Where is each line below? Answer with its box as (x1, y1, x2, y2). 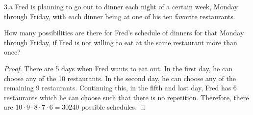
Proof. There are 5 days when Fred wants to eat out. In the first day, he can (4, 63, 232, 73)
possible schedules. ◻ (81, 102, 146, 112)
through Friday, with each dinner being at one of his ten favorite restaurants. (4, 11, 235, 21)
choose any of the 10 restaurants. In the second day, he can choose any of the (4, 73, 236, 83)
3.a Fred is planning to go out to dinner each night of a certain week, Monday (4, 1, 238, 11)
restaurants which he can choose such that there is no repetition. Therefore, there (4, 92, 249, 102)
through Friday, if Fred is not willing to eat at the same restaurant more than (4, 37, 237, 47)
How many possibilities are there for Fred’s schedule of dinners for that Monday (4, 28, 244, 38)
